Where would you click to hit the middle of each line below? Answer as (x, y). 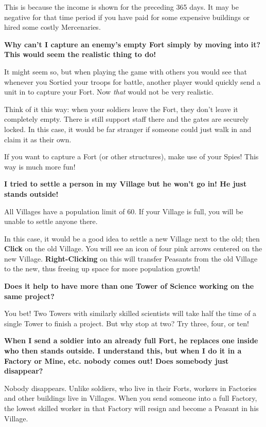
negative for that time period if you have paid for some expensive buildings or (127, 17)
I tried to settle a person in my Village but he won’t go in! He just (126, 184)
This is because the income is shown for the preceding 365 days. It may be (121, 7)
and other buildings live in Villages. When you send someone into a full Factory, (131, 398)
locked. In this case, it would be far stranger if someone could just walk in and (128, 129)
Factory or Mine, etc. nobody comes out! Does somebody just (117, 360)
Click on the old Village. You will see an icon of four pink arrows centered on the (133, 248)
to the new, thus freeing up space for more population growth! (102, 268)
